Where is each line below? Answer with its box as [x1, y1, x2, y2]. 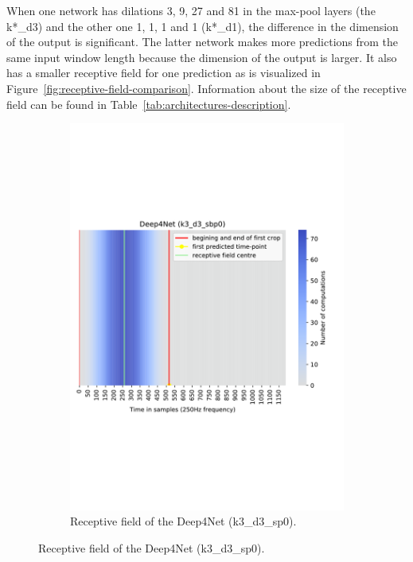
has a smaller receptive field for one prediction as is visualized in [6, 64, 321, 81]
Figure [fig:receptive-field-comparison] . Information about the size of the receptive [6, 79, 407, 96]
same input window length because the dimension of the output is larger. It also [6, 48, 397, 65]
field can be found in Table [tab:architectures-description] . [6, 95, 291, 112]
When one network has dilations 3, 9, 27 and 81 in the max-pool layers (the [6, 2, 376, 18]
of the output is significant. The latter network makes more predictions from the [6, 33, 399, 50]
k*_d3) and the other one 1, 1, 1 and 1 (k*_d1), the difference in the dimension [6, 17, 399, 34]
